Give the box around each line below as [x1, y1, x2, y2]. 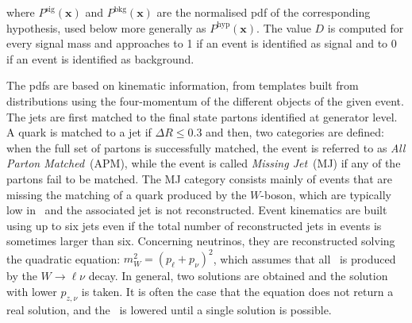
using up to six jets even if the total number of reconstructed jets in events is [6, 217, 382, 233]
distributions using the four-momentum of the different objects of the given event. [6, 92, 404, 109]
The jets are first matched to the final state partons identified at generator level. [6, 108, 398, 125]
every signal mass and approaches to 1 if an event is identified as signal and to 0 [6, 35, 397, 52]
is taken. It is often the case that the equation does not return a [81, 283, 394, 299]
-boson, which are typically [260, 186, 391, 202]
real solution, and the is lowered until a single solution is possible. [6, 301, 332, 317]
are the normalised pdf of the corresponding [156, 4, 371, 20]
